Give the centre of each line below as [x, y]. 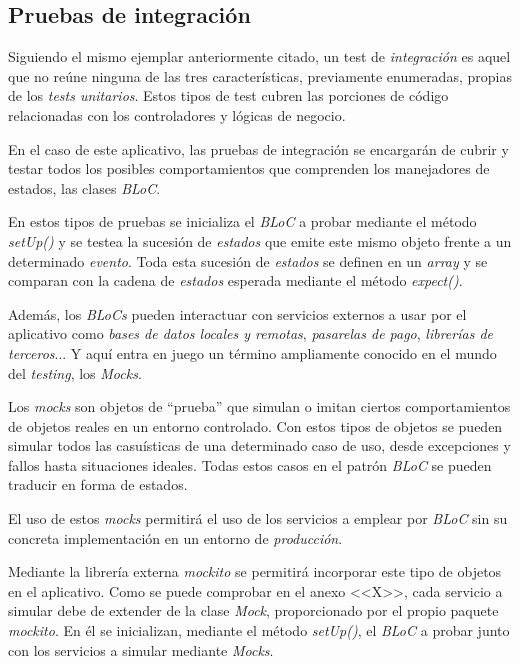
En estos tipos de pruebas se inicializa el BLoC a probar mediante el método [242, 221]
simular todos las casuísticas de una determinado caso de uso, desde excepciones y [259, 445]
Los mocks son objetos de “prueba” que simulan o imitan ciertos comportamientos [259, 406]
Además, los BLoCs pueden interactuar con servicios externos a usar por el [237, 313]
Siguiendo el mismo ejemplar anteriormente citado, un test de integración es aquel [259, 56]
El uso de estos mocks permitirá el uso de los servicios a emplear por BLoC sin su [258, 518]
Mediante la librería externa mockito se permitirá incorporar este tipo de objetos [255, 571]
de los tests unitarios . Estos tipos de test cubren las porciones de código [228, 95]
